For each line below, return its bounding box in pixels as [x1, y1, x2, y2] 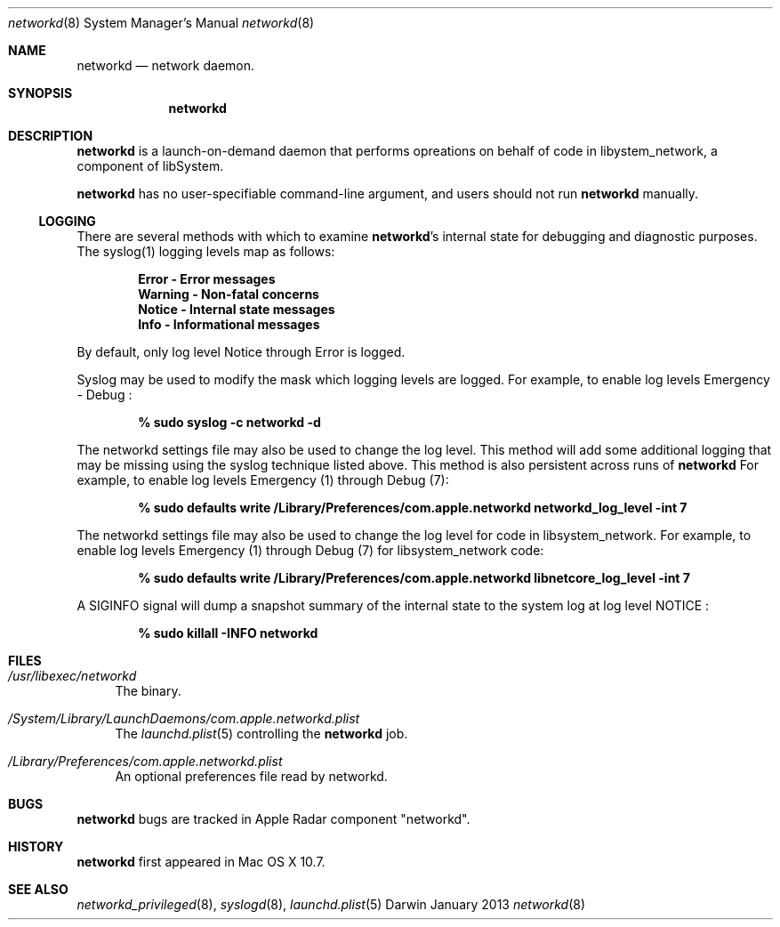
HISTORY [8, 839, 64, 854]
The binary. [115, 683, 181, 698]
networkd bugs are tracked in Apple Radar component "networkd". [76, 811, 470, 826]
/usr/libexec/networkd [8, 668, 137, 683]
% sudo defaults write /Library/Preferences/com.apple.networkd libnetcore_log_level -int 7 [138, 570, 690, 585]
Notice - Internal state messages [138, 302, 335, 317]
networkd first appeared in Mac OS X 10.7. [76, 854, 326, 869]
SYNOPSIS [8, 85, 73, 101]
